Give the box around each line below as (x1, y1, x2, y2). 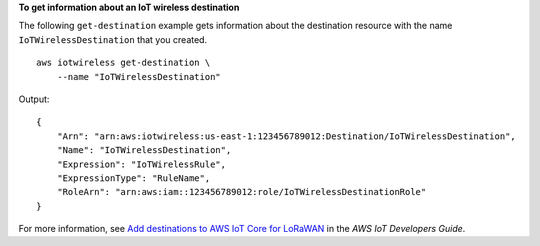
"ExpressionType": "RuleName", (56, 172, 211, 184)
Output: (18, 93, 50, 105)
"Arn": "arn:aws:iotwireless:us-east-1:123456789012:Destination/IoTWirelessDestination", (56, 130, 517, 142)
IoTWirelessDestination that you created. (18, 33, 208, 45)
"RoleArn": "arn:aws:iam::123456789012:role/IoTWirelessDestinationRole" (56, 186, 427, 198)
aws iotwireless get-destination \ (36, 57, 211, 69)
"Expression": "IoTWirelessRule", (56, 158, 227, 170)
